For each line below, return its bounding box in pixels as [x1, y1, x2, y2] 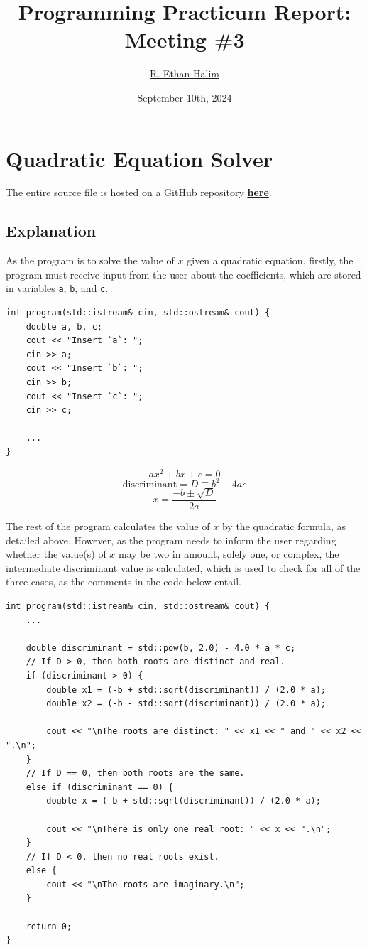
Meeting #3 [124, 25, 245, 54]
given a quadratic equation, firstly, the [187, 253, 354, 268]
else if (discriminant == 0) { [26, 782, 174, 792]
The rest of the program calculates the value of [6, 519, 210, 534]
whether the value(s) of [6, 546, 106, 561]
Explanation [6, 220, 97, 242]
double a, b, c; [26, 321, 103, 332]
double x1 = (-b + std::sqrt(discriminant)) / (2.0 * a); [46, 684, 327, 695]
